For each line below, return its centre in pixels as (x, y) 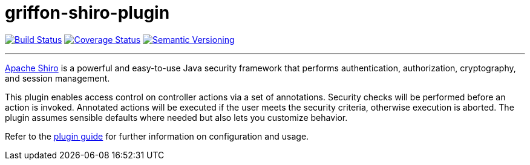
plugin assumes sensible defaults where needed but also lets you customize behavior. (176, 117)
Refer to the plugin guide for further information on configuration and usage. (157, 136)
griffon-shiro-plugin (87, 13)
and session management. (57, 78)
